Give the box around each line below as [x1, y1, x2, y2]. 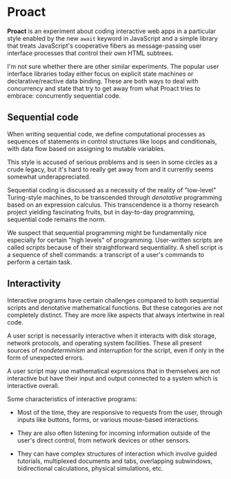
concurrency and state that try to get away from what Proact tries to [7, 84, 201, 92]
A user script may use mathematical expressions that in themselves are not [7, 367, 221, 375]
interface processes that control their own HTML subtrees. [7, 49, 174, 57]
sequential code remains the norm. [7, 215, 106, 223]
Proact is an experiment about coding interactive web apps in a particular [7, 27, 216, 35]
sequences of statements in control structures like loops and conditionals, [7, 137, 217, 145]
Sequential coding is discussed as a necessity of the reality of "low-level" [7, 185, 217, 194]
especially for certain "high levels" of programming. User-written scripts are [7, 236, 223, 244]
